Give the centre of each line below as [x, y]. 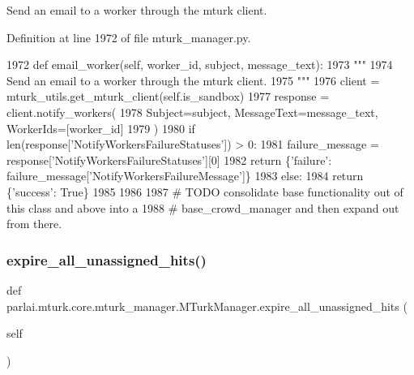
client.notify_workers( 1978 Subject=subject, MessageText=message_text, [192, 112]
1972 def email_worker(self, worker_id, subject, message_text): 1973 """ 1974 [200, 65]
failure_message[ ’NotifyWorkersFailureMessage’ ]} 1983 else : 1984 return [185, 176]
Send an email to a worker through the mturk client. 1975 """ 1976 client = [193, 80]
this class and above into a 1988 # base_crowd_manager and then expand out [203, 207]
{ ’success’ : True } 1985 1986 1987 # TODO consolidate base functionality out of [205, 191]
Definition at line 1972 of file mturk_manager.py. [129, 37]
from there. [34, 224]
